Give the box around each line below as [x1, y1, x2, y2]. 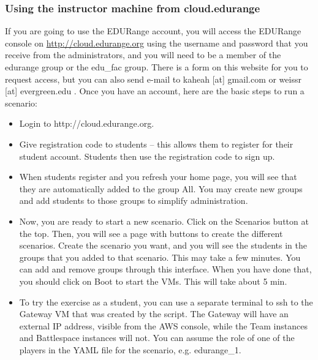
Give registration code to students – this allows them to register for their [19, 137, 293, 150]
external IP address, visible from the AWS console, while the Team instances [19, 319, 308, 332]
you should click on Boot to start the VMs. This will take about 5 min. [19, 274, 287, 287]
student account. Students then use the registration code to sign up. [19, 149, 275, 162]
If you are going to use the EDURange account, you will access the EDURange [5, 24, 301, 37]
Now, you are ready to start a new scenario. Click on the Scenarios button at [19, 214, 309, 227]
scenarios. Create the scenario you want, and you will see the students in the [19, 239, 307, 252]
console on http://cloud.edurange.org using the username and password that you [5, 36, 308, 49]
